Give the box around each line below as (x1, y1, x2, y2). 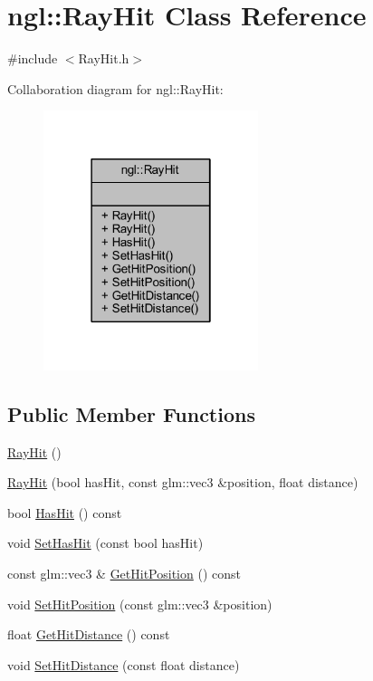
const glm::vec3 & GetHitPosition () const (7, 564, 241, 583)
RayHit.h (78, 49, 129, 68)
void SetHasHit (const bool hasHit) (7, 533, 204, 552)
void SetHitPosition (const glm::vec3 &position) (7, 594, 273, 613)
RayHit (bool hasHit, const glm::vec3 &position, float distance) (7, 473, 359, 492)
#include (7, 49, 58, 68)
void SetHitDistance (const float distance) (7, 655, 240, 674)
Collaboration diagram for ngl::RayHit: (7, 79, 224, 98)
